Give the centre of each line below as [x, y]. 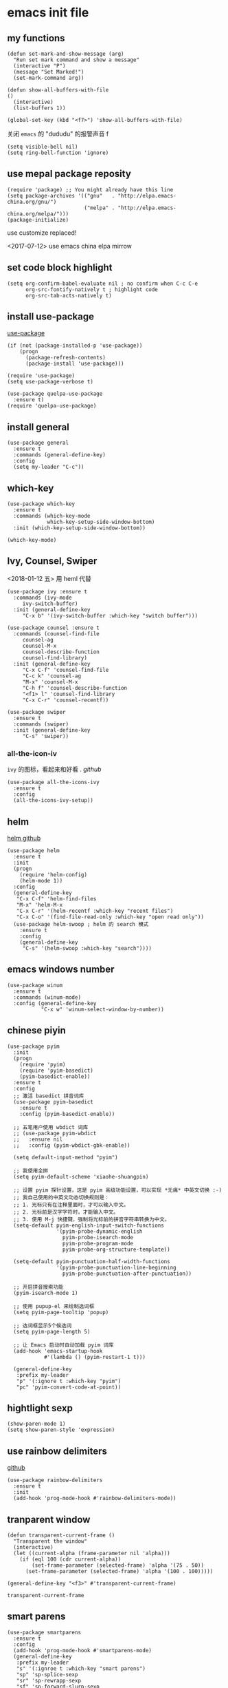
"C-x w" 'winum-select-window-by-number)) [103, 1009]
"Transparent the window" [50, 1541]
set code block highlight [60, 267]
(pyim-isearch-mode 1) [46, 1293]
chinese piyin [37, 1031]
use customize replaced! [42, 233]
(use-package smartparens [44, 1632]
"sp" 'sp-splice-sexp [47, 1674]
